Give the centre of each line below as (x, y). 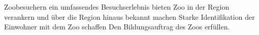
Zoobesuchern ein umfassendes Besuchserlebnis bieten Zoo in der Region (117, 7)
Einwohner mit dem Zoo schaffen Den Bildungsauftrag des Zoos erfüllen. (117, 27)
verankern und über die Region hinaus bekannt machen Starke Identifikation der (129, 16)
